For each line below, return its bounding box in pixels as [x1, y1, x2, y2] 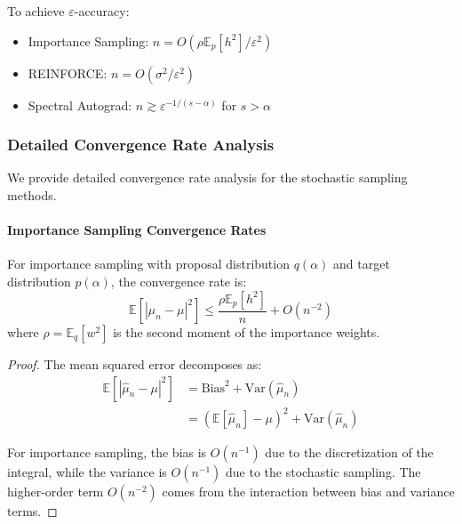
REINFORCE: [28, 63, 108, 82]
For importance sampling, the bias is [7, 443, 207, 462]
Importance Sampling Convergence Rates [7, 221, 267, 239]
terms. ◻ [7, 502, 58, 520]
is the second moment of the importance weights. [113, 323, 380, 342]
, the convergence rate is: [110, 271, 247, 290]
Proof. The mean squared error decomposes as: [7, 355, 262, 374]
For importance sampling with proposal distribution [7, 254, 290, 273]
